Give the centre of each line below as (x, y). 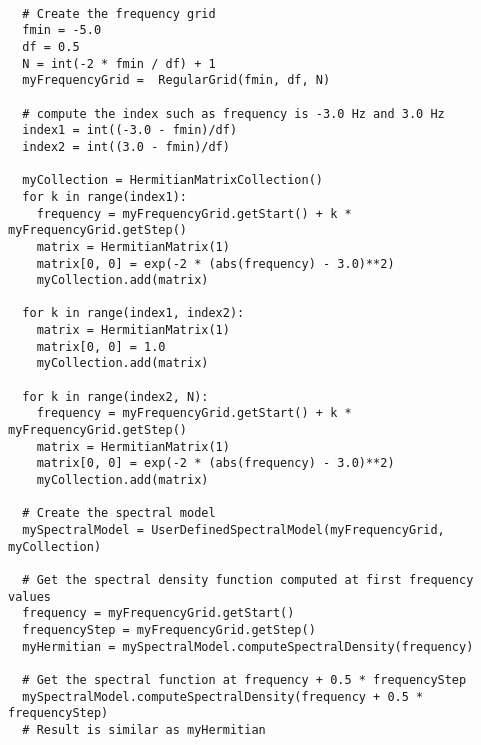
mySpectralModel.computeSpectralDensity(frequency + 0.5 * (223, 696)
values (29, 596)
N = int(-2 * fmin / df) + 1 (119, 63)
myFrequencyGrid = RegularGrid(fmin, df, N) (176, 80)
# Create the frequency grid (119, 13)
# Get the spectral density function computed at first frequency (248, 579)
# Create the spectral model (119, 513)
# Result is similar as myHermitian (144, 729)
